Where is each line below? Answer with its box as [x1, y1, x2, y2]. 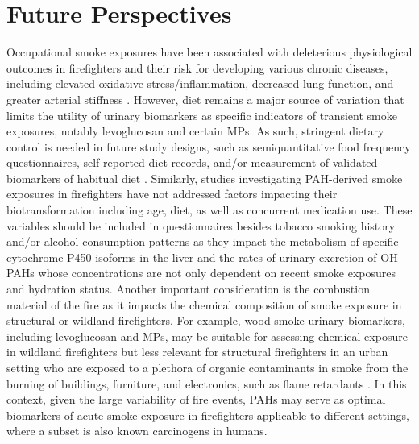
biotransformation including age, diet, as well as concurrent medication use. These [6, 201, 413, 218]
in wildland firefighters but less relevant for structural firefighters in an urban [6, 343, 388, 360]
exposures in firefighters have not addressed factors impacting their [6, 185, 338, 202]
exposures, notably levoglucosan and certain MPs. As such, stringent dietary [6, 122, 384, 139]
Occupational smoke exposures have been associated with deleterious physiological [6, 44, 413, 60]
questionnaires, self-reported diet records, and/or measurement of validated [6, 154, 378, 171]
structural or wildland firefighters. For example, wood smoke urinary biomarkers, [6, 312, 405, 329]
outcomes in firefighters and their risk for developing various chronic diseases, [6, 59, 388, 76]
